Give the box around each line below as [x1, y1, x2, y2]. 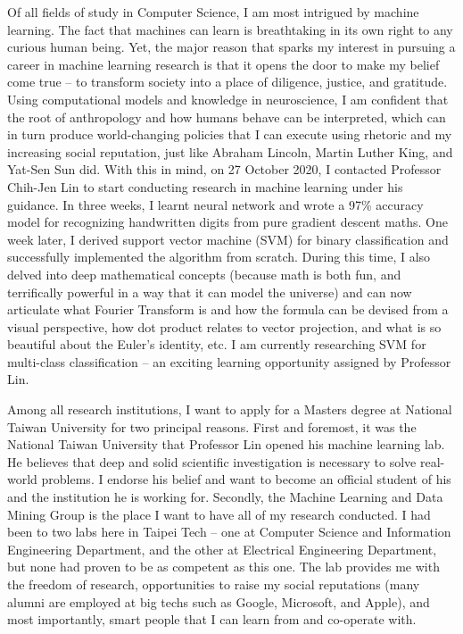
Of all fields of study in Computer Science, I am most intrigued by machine [7, 3, 419, 21]
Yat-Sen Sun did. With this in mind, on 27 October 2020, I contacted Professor [7, 160, 442, 179]
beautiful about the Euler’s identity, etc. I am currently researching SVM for [7, 335, 426, 354]
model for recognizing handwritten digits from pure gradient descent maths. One [7, 213, 448, 231]
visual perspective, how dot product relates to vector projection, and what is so [7, 317, 442, 336]
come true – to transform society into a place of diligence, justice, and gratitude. [7, 72, 448, 91]
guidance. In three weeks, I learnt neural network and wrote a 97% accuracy [7, 195, 424, 213]
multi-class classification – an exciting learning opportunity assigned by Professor [7, 352, 451, 371]
